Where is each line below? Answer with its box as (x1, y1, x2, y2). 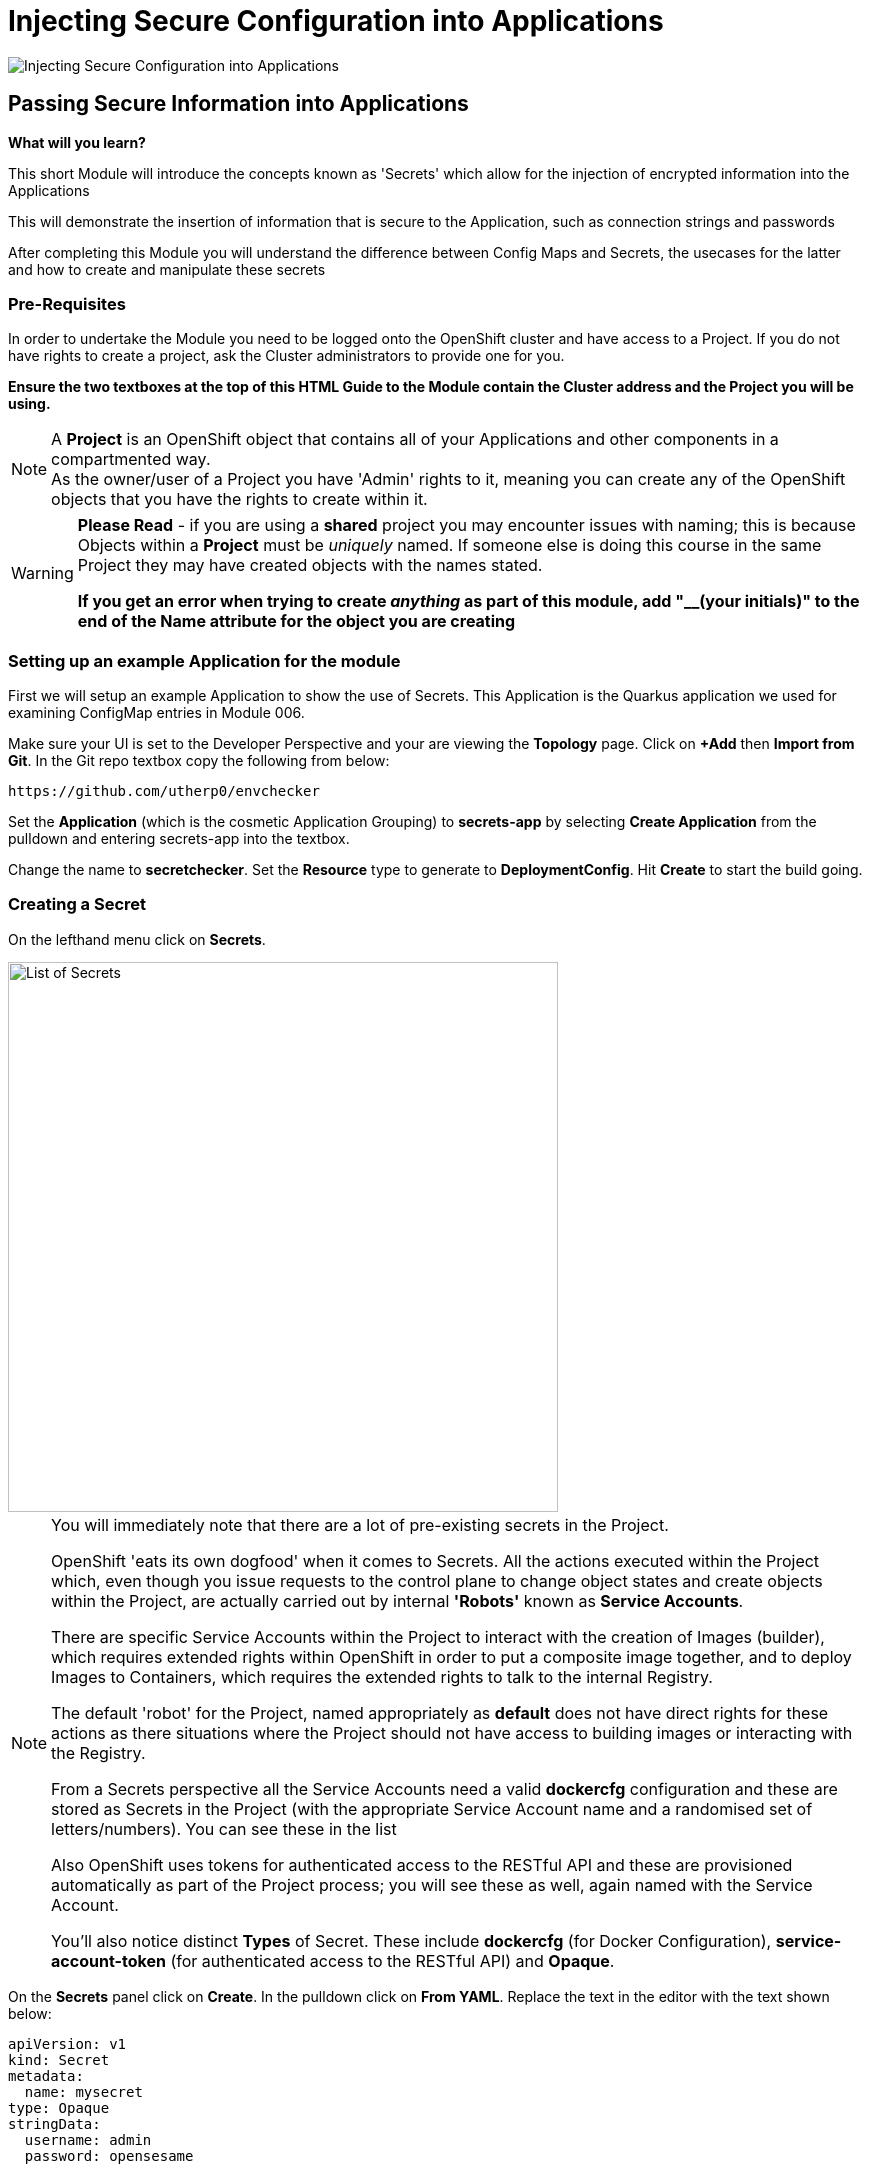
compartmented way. (51, 449, 211, 470)
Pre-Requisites (8, 293, 126, 314)
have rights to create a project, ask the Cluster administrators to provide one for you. (8, 347, 565, 365)
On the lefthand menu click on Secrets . (8, 930, 266, 948)
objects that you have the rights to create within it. (51, 489, 428, 510)
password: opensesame (24, 2147, 194, 2164)
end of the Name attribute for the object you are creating (77, 611, 516, 632)
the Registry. (51, 1742, 146, 1763)
